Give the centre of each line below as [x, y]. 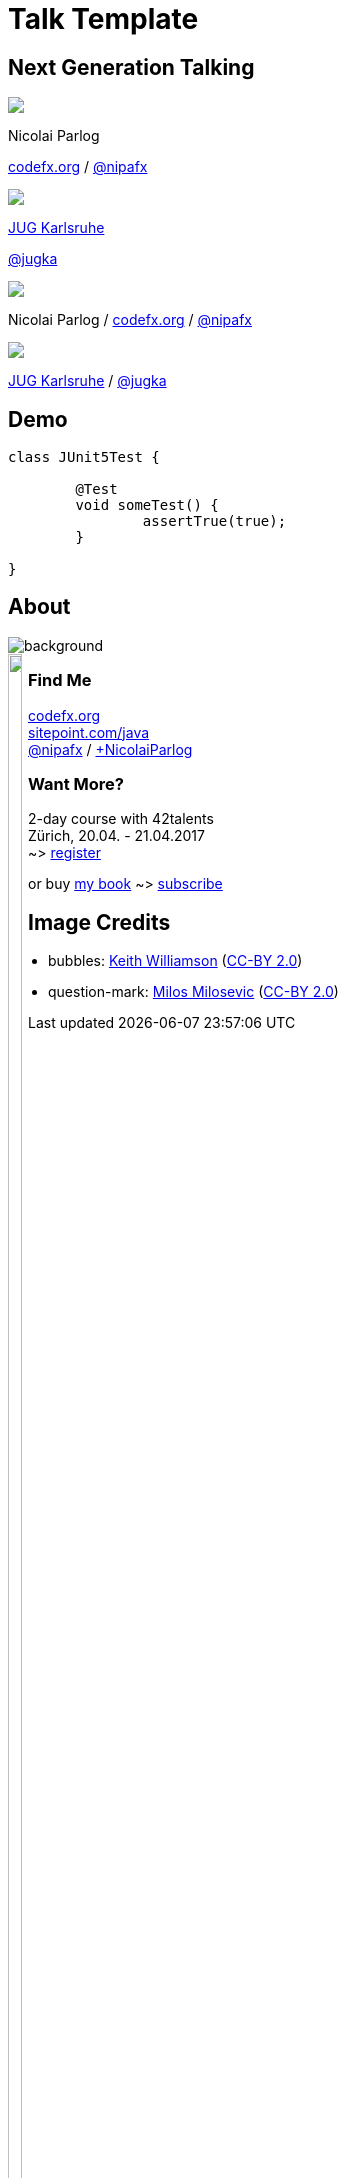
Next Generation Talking [131, 67]
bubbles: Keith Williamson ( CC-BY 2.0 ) [175, 961]
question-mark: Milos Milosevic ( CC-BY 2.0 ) [193, 992]
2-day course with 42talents [121, 819]
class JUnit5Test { [84, 457]
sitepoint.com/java [89, 732]
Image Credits [99, 922]
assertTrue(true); [214, 521]
